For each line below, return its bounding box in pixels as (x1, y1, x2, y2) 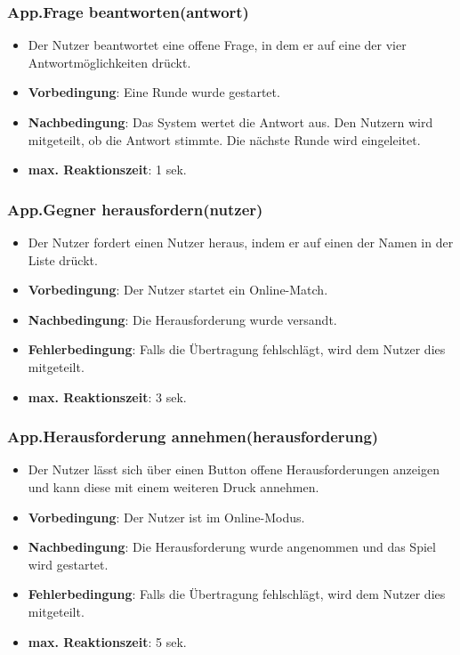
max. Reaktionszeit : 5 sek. (28, 632, 187, 651)
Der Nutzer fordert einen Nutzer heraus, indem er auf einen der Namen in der (28, 233, 454, 251)
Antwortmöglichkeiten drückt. (28, 53, 191, 71)
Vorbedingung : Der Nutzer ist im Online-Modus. (28, 507, 305, 526)
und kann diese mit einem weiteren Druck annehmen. (28, 477, 319, 496)
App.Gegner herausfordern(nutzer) (7, 198, 263, 220)
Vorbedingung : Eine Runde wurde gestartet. (28, 83, 280, 101)
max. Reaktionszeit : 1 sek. (28, 160, 187, 179)
